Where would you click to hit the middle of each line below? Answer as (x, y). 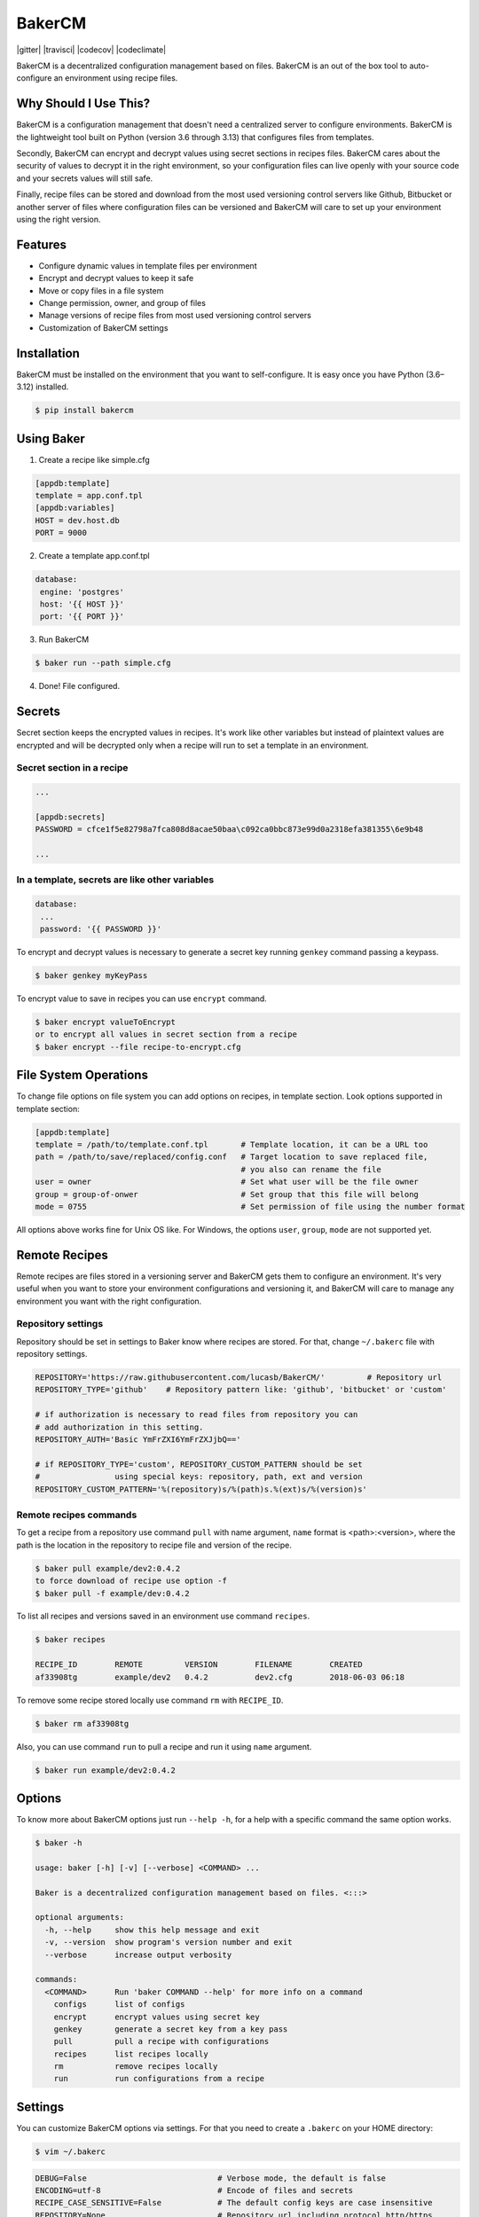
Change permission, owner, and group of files (122, 303)
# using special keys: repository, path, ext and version (199, 1477)
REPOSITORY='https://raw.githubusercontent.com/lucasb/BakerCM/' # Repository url (239, 1378)
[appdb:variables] (75, 508)
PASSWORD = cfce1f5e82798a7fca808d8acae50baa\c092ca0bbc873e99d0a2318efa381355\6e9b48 (229, 830)
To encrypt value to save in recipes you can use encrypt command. (142, 999)
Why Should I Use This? (83, 103)
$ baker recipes (71, 1640)
